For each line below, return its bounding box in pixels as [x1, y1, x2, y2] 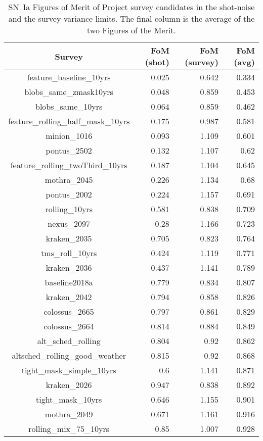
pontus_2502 [46, 144, 92, 156]
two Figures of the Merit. [87, 24, 176, 36]
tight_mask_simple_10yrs [21, 364, 116, 376]
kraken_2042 [46, 291, 92, 303]
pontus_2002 [46, 188, 92, 200]
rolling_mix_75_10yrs [28, 423, 110, 434]
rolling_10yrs [45, 203, 93, 215]
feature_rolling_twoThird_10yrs [10, 159, 127, 171]
